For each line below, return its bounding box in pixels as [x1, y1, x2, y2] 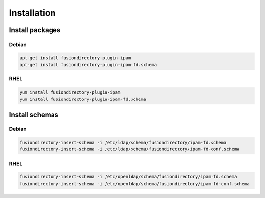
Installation [9, 7, 56, 18]
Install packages [9, 26, 61, 34]
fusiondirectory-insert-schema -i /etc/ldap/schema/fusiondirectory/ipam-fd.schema [19, 140, 227, 145]
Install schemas [9, 111, 58, 119]
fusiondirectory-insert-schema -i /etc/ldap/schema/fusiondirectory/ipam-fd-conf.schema [19, 147, 240, 152]
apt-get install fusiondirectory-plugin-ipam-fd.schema [19, 62, 157, 68]
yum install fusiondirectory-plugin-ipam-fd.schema [19, 96, 147, 102]
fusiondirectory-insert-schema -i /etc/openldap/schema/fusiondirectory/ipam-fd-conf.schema [19, 181, 250, 186]
